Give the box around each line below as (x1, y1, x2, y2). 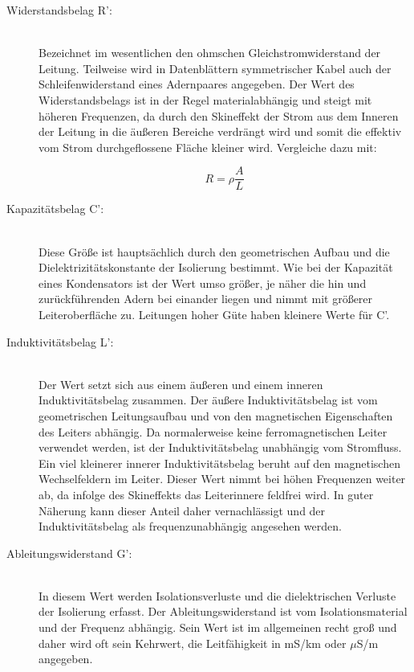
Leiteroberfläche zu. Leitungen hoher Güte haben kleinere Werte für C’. (39, 305, 390, 322)
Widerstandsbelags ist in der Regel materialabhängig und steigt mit (39, 91, 372, 108)
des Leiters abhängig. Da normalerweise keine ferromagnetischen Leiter (39, 423, 388, 440)
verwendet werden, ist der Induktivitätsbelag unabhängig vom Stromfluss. (39, 439, 402, 456)
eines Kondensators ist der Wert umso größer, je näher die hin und (39, 274, 367, 291)
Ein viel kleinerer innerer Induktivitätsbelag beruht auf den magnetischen (39, 454, 400, 471)
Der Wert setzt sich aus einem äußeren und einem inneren (39, 375, 323, 392)
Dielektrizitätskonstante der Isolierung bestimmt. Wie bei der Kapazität (39, 259, 393, 276)
